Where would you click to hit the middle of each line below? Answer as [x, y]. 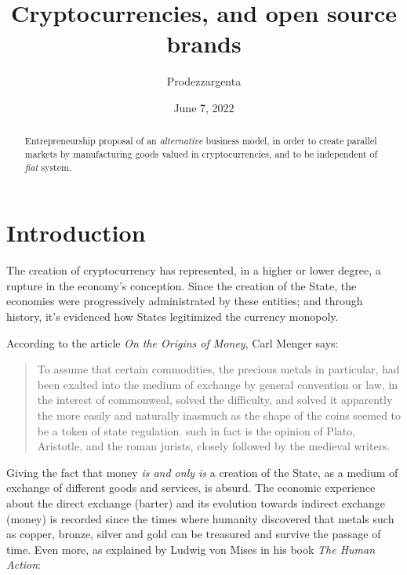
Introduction [76, 233]
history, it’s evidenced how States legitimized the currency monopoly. [173, 316]
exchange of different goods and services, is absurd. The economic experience [191, 488]
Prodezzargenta [204, 81]
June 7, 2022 [204, 107]
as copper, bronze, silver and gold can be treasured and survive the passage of [194, 534]
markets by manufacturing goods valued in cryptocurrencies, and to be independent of [201, 153]
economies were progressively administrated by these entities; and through [185, 301]
